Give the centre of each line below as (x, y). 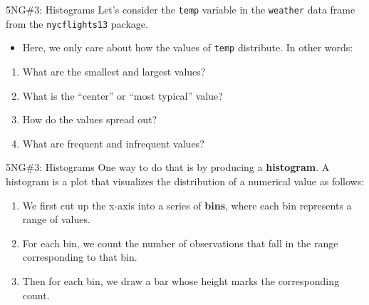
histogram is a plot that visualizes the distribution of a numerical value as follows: (185, 181)
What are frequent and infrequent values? (113, 143)
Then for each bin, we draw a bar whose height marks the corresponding (181, 280)
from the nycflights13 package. (77, 23)
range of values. (56, 219)
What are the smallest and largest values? (114, 71)
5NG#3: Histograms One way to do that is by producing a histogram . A (168, 167)
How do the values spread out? (90, 119)
